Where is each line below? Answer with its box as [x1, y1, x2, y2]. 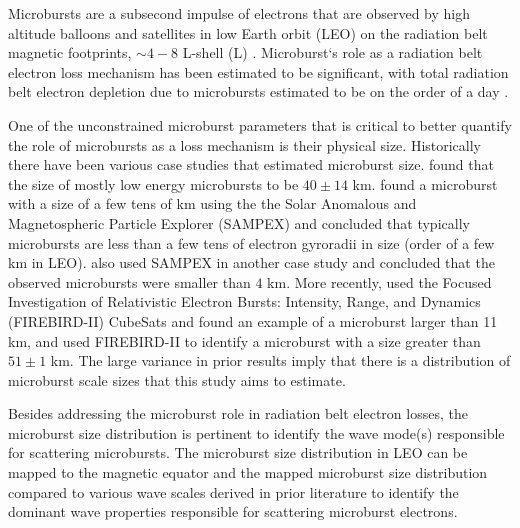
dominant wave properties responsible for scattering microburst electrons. [8, 501, 458, 522]
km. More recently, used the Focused [267, 271, 492, 292]
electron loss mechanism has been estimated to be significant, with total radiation [8, 61, 509, 82]
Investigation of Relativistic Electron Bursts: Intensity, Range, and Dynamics [8, 291, 481, 312]
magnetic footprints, [8, 42, 132, 63]
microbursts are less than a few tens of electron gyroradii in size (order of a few [8, 232, 495, 253]
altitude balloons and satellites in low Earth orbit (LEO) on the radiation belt [8, 22, 488, 43]
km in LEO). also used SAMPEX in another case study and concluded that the [8, 252, 495, 273]
